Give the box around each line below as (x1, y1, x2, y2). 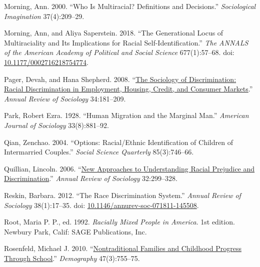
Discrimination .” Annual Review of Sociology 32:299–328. (4, 173, 177, 183)
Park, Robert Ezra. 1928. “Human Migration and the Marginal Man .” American (4, 110, 249, 120)
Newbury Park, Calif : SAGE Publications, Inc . (4, 226, 147, 236)
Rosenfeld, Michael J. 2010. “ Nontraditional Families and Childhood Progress (4, 243, 241, 253)
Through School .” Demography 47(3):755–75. (4, 252, 140, 263)
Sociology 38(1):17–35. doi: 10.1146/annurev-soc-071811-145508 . (4, 199, 199, 210)
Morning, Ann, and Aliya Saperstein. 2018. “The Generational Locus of (4, 27, 223, 38)
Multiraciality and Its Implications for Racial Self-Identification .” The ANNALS (4, 37, 248, 47)
